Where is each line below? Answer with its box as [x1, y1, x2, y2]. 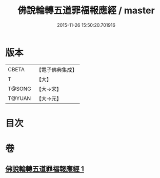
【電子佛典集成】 [36, 66, 78, 73]
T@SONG [8, 85, 32, 92]
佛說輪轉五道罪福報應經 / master [17, 5, 155, 16]
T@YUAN [8, 94, 31, 102]
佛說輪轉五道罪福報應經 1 [5, 165, 85, 173]
